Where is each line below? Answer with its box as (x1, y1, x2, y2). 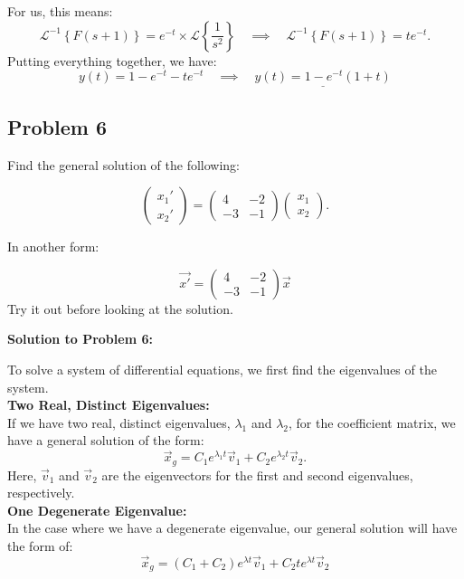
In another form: (7, 237, 99, 256)
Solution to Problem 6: (7, 329, 153, 348)
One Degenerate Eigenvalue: (7, 500, 187, 519)
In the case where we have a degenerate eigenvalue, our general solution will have (7, 518, 458, 537)
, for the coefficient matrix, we (289, 413, 456, 432)
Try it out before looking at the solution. (7, 299, 233, 318)
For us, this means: (7, 2, 113, 20)
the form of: (7, 536, 73, 555)
